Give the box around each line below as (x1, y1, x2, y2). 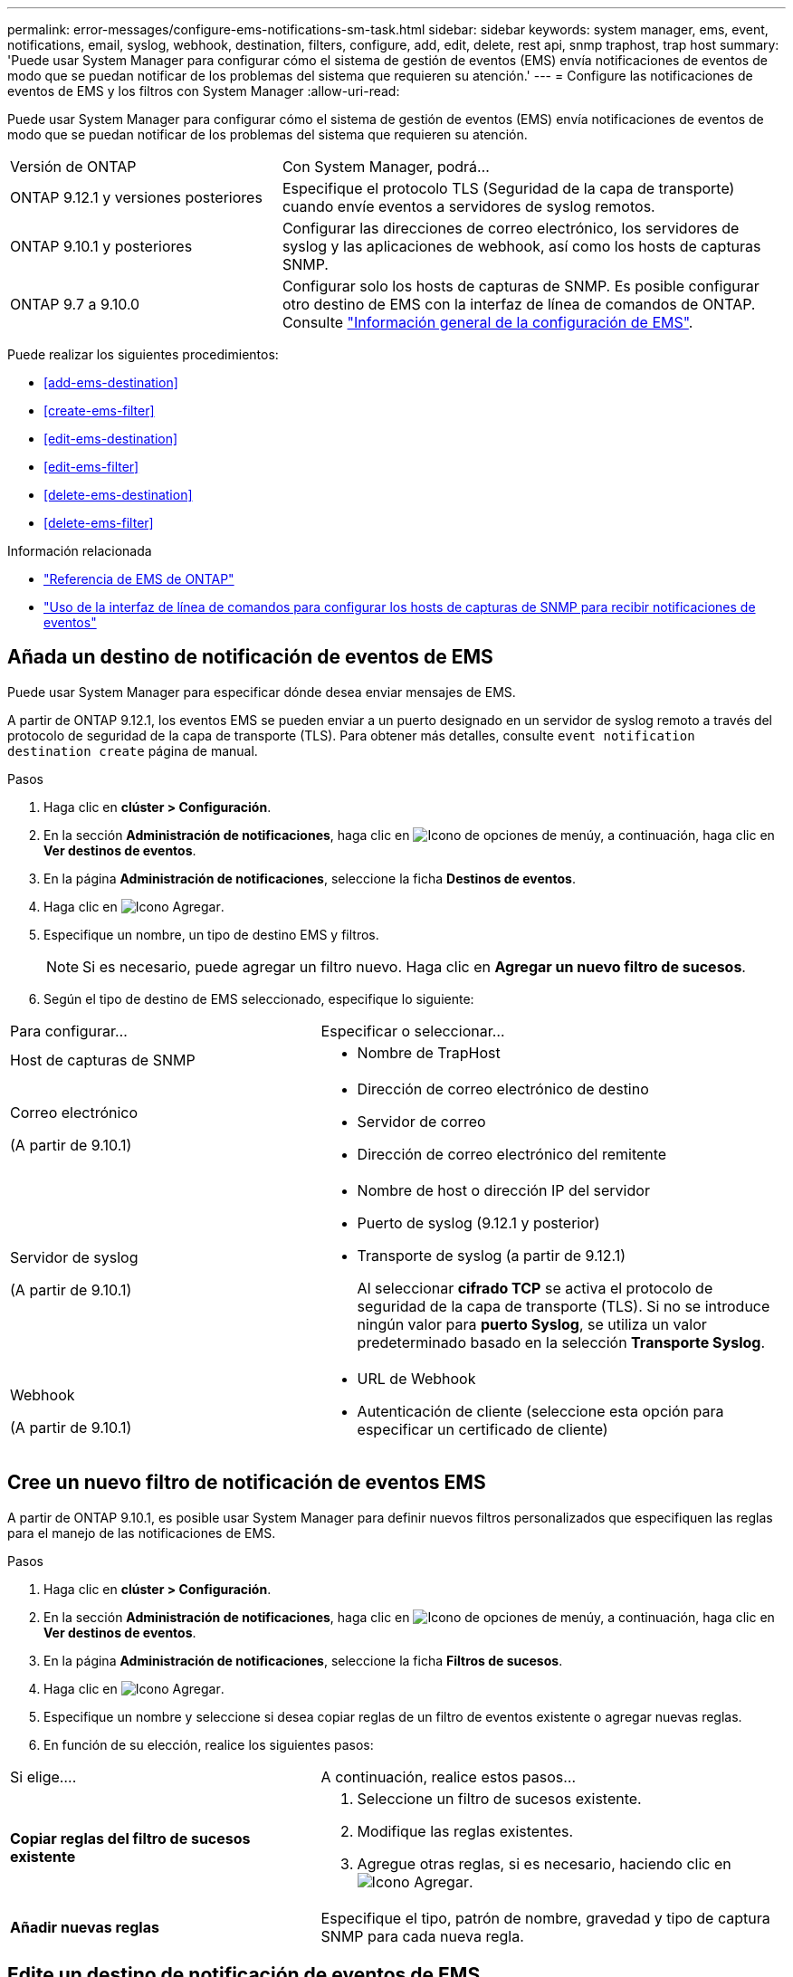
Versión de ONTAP (10, 158, 137, 176)
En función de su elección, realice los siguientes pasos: (43, 1736, 374, 1753)
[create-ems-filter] (43, 403, 155, 418)
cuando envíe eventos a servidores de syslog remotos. (282, 197, 655, 215)
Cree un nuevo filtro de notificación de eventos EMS (7, 1471, 486, 1495)
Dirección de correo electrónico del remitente (357, 1144, 667, 1163)
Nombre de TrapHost (357, 1043, 501, 1062)
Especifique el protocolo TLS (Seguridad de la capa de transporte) (282, 179, 735, 197)
